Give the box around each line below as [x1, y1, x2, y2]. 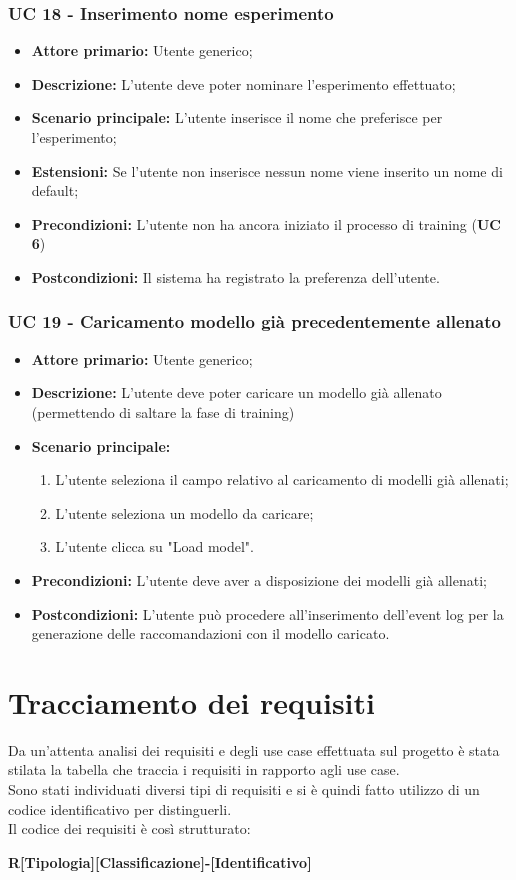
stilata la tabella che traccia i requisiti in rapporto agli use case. [8, 759, 400, 780]
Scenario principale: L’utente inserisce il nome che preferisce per [31, 107, 443, 128]
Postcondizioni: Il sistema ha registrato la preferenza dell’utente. [31, 266, 440, 287]
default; [31, 180, 79, 201]
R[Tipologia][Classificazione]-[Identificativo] [8, 851, 312, 872]
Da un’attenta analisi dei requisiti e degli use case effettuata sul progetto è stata [8, 739, 500, 760]
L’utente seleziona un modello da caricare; [55, 502, 314, 523]
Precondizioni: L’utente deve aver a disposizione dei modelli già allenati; [31, 569, 487, 590]
